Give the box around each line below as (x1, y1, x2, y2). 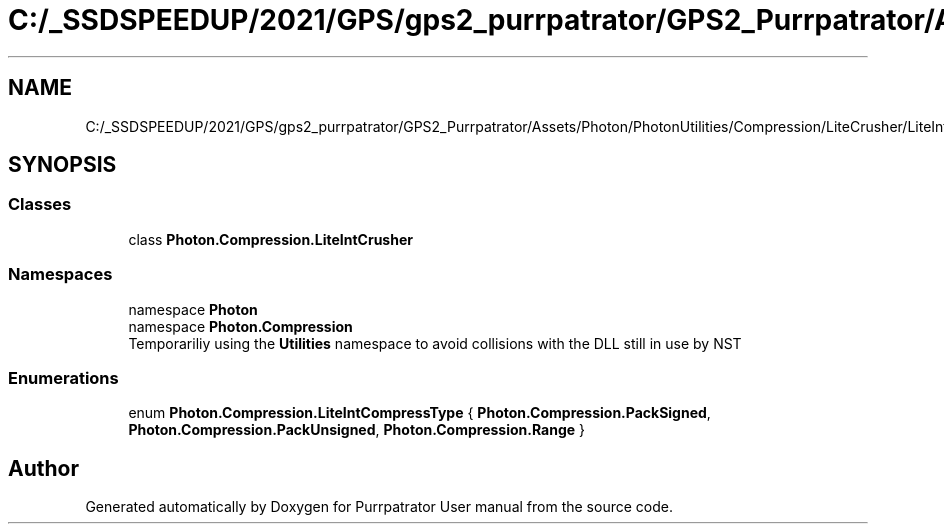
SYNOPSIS (8, 152, 117, 178)
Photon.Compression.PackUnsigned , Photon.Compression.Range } (128, 421, 585, 439)
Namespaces (8, 264, 113, 285)
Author (8, 455, 79, 481)
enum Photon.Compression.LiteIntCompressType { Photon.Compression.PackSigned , (128, 404, 711, 422)
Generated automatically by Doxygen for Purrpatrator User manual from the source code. (85, 498, 673, 516)
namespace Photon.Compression (128, 317, 353, 335)
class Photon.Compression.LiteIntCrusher (128, 230, 413, 248)
